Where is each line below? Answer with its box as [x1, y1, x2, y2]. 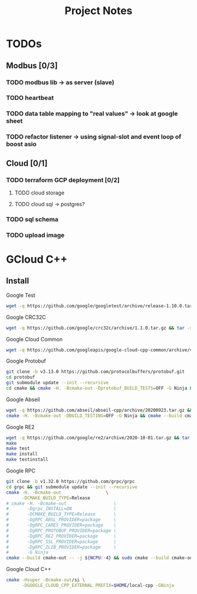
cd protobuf [6, 374, 35, 380]
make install [6, 451, 38, 457]
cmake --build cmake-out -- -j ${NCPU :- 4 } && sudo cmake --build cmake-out [6, 555, 195, 561]
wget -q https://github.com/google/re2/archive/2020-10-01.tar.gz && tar [6, 435, 191, 441]
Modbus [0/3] [6, 61, 58, 71]
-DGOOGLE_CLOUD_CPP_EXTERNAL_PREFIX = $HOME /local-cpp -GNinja [21, 583, 175, 589]
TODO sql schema [6, 215, 59, 223]
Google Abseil [6, 395, 40, 403]
